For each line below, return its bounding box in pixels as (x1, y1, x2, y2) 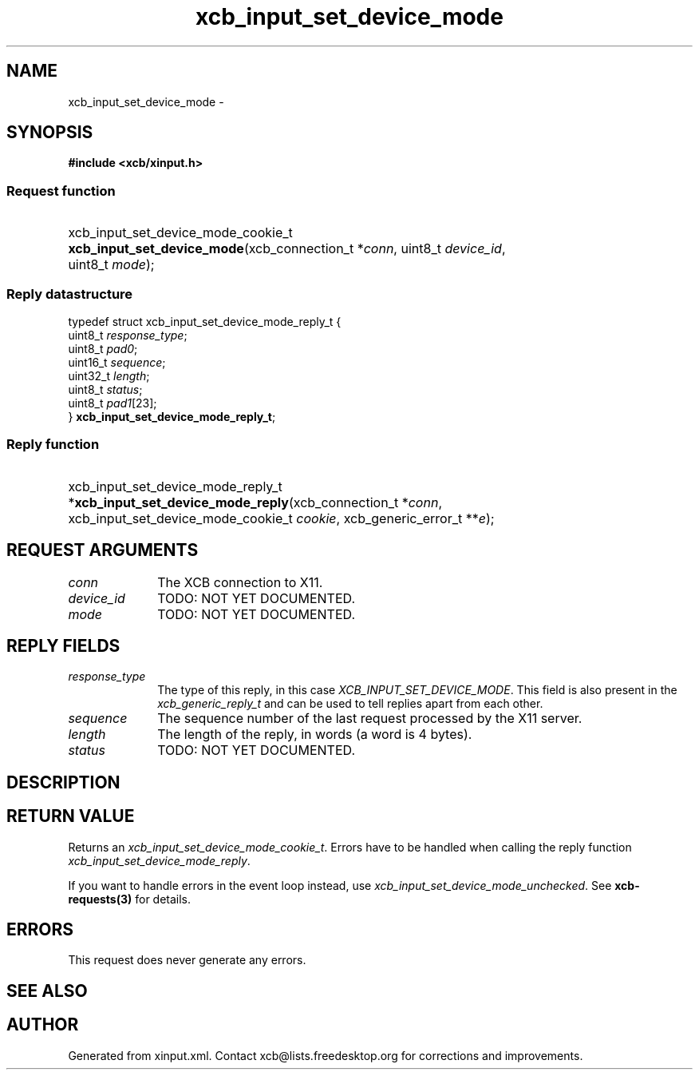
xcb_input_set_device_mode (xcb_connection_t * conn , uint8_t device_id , (68, 240, 506, 257)
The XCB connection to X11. (157, 574, 323, 590)
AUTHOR (6, 1014, 79, 1035)
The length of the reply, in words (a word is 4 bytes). (157, 726, 472, 743)
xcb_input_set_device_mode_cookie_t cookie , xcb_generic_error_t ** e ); (68, 510, 495, 526)
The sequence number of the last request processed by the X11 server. (157, 710, 582, 727)
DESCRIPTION (6, 772, 120, 792)
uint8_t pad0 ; (68, 341, 138, 355)
